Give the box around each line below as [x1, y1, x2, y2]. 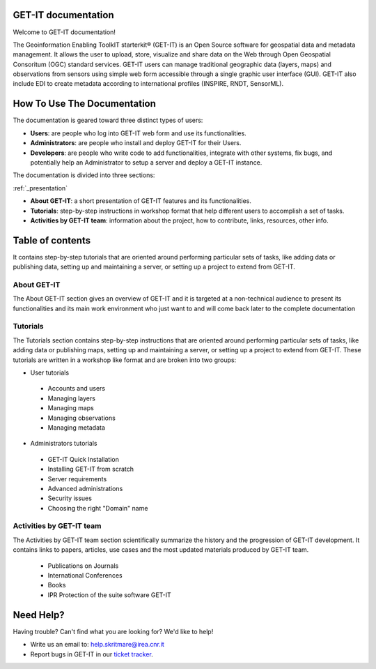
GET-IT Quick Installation [47, 455, 120, 463]
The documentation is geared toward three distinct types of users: [13, 116, 203, 125]
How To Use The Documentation [13, 98, 157, 110]
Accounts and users [47, 384, 106, 393]
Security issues [47, 494, 92, 502]
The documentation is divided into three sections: [13, 171, 155, 179]
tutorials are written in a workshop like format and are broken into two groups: [13, 356, 237, 364]
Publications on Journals [47, 562, 119, 570]
